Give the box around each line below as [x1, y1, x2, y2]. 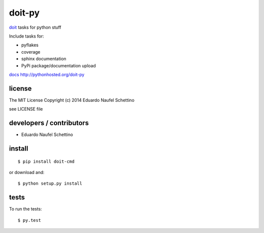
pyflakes [21, 42, 39, 48]
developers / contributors [9, 119, 89, 127]
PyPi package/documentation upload [21, 62, 96, 68]
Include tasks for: [9, 33, 44, 39]
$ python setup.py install [18, 181, 83, 186]
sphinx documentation [21, 56, 66, 62]
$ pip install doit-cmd [18, 158, 75, 164]
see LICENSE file [9, 106, 43, 112]
